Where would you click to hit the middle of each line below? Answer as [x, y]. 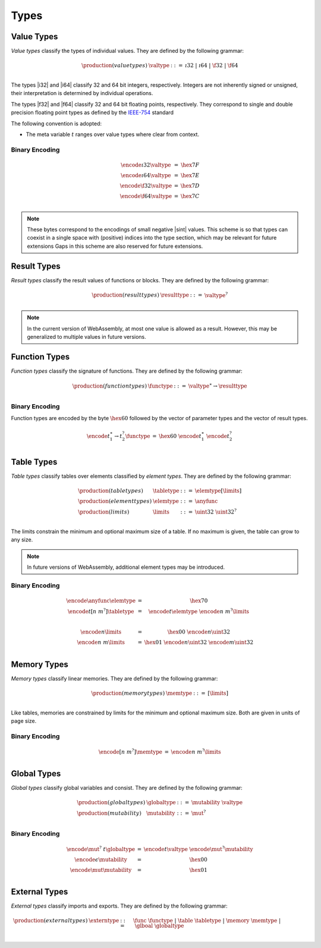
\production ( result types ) [126, 295]
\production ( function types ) [110, 386]
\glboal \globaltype [159, 926]
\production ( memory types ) [128, 693]
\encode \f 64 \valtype [146, 196]
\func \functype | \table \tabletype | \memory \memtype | [207, 921]
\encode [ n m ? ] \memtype [130, 751]
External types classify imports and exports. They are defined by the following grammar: [119, 906]
